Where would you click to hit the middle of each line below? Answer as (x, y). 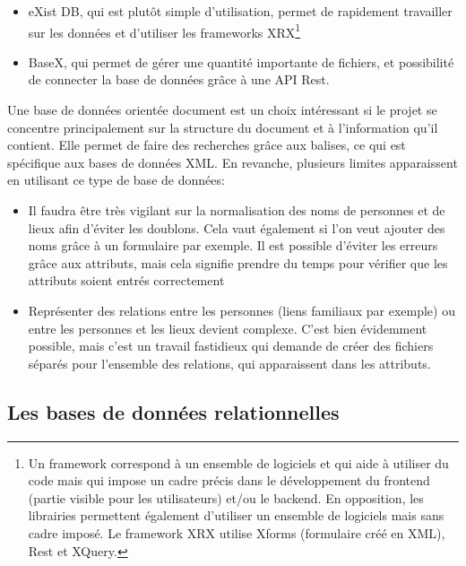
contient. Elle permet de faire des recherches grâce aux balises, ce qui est (207, 145)
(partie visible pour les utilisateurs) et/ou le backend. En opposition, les (226, 497)
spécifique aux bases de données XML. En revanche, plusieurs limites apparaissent (233, 162)
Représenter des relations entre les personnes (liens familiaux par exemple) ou (242, 310)
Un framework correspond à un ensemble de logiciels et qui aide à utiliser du (238, 462)
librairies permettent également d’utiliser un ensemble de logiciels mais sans (236, 515)
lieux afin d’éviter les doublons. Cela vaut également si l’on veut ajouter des (237, 227)
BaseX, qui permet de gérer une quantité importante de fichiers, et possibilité (241, 61)
